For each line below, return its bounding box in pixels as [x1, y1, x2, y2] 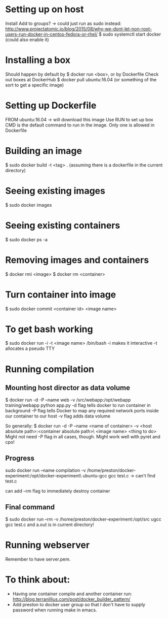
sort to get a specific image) [5, 82, 64, 88]
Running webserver [5, 539, 90, 551]
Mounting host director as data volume [5, 383, 131, 392]
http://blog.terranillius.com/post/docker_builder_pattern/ [12, 596, 131, 602]
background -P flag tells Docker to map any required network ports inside [5, 408, 159, 414]
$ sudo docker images [5, 202, 52, 208]
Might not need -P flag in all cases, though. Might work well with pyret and [5, 434, 160, 440]
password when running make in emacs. [12, 607, 97, 613]
